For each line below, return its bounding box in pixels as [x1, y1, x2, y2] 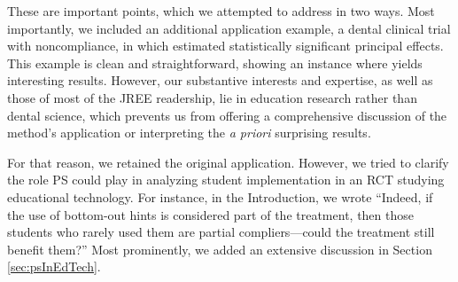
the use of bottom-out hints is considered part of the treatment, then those [7, 205, 414, 223]
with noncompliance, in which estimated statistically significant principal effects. [7, 36, 444, 55]
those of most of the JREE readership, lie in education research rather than [7, 88, 417, 106]
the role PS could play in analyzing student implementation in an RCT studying [7, 170, 445, 189]
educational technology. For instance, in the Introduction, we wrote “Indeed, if [7, 187, 433, 206]
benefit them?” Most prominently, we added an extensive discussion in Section [7, 239, 432, 258]
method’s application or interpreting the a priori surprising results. [7, 123, 371, 142]
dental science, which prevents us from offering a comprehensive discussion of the [7, 106, 447, 124]
